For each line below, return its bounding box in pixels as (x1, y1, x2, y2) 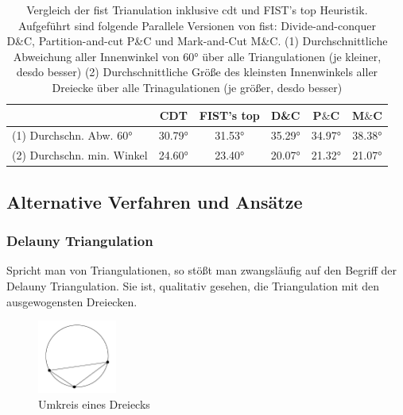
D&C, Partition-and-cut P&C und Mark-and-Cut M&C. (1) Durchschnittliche (6, 33, 388, 49)
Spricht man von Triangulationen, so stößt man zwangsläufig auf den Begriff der (6, 262, 397, 279)
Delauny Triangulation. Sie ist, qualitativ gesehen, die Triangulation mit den (6, 277, 380, 294)
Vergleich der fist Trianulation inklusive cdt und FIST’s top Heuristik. (26, 2, 368, 17)
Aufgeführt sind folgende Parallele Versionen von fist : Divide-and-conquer (17, 17, 376, 33)
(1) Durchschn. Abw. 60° (12, 127, 133, 144)
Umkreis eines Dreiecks (38, 395, 150, 412)
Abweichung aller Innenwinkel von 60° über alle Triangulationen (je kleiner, (13, 48, 382, 64)
